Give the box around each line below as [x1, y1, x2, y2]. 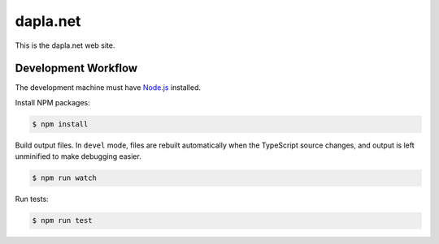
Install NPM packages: [15, 97, 91, 107]
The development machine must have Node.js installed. [15, 83, 202, 92]
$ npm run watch [32, 173, 98, 182]
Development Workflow [15, 62, 138, 75]
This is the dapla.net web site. [15, 41, 115, 50]
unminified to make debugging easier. [15, 152, 141, 161]
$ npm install [32, 119, 89, 129]
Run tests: [15, 195, 49, 204]
